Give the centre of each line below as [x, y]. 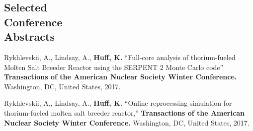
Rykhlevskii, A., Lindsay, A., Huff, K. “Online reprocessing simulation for [118, 103]
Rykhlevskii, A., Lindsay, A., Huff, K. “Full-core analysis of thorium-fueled [120, 57]
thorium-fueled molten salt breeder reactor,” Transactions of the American [124, 112]
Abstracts [29, 36]
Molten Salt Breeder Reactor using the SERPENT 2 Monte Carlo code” [114, 67]
